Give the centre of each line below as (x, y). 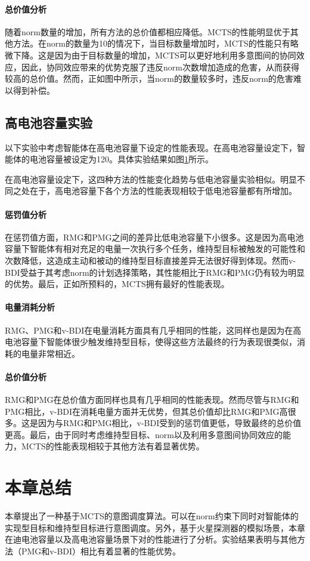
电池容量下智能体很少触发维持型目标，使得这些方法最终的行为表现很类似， (151, 342)
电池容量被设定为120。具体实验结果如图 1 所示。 (121, 159)
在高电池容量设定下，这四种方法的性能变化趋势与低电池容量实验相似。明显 (151, 179)
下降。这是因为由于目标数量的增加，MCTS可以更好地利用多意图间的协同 (154, 55)
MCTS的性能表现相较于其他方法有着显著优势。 (113, 446)
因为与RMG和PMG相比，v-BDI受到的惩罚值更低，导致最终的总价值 (170, 423)
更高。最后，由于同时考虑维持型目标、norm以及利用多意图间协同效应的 (144, 434)
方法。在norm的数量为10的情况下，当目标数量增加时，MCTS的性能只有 (151, 43)
